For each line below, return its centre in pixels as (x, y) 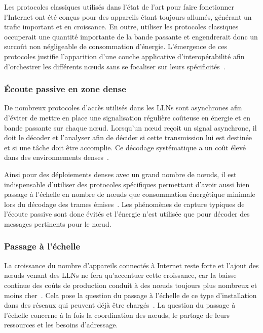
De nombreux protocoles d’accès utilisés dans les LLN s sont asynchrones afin (123, 108)
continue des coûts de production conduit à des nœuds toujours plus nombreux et (131, 285)
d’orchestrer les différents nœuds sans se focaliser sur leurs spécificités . (115, 66)
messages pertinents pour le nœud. (58, 223)
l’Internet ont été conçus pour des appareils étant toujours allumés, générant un (128, 16)
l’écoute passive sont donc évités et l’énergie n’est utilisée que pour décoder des (127, 214)
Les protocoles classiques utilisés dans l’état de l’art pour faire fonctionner (119, 7)
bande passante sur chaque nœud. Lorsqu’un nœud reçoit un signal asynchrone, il (130, 127)
